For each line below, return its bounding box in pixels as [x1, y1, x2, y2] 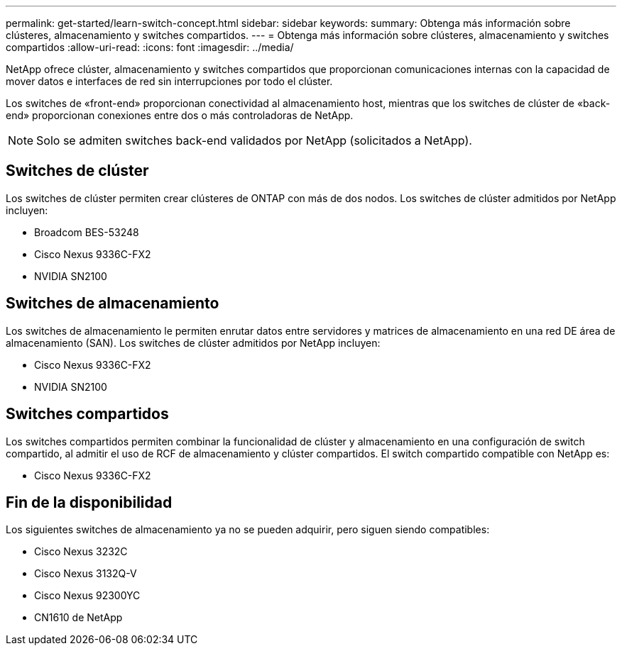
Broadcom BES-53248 [34, 226, 139, 238]
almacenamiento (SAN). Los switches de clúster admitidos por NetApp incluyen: [6, 336, 381, 349]
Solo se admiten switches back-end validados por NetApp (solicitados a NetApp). [36, 133, 472, 148]
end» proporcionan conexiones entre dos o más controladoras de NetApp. [6, 109, 354, 121]
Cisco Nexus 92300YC [34, 589, 141, 602]
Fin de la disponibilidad [6, 493, 173, 511]
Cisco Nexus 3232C [34, 545, 128, 558]
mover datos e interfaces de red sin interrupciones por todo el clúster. [6, 75, 333, 87]
